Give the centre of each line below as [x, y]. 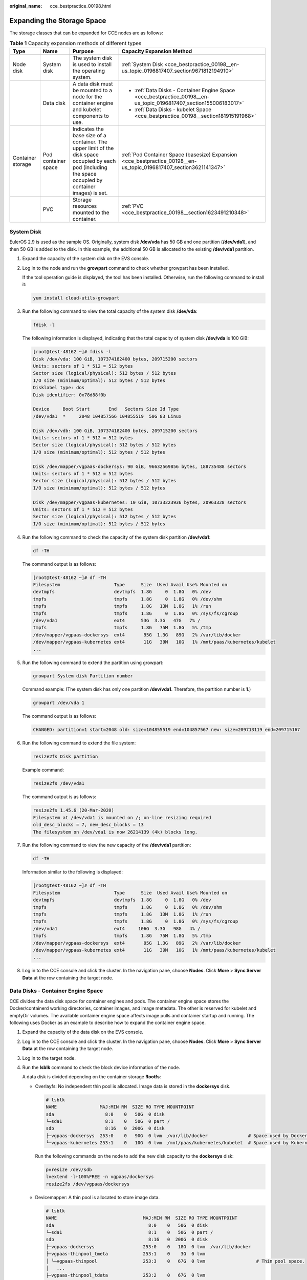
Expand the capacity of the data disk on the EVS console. [83, 1032]
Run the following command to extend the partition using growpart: [93, 663]
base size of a [90, 135]
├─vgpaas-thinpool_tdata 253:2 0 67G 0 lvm [125, 1275]
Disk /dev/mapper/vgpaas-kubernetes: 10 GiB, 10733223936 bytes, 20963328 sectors [140, 502]
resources [85, 206]
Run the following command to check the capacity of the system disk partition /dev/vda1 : [116, 537]
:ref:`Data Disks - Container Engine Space [185, 90]
